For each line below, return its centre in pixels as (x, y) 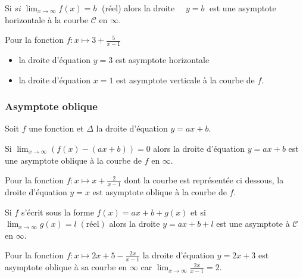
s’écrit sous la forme (57, 212)
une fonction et (56, 128)
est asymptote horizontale (162, 60)
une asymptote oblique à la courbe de (73, 160)
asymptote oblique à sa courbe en (66, 267)
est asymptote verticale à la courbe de (185, 79)
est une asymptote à (253, 224)
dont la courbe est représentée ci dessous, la (204, 180)
